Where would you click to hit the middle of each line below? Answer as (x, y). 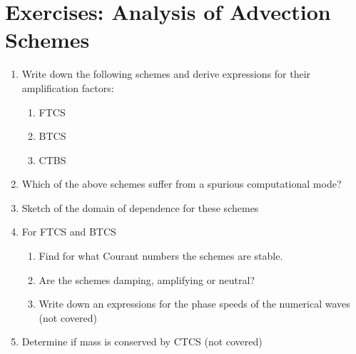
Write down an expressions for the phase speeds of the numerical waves (194, 304)
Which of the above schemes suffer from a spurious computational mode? (182, 184)
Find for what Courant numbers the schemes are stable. (161, 256)
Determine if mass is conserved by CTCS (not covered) (142, 342)
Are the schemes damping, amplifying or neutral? (147, 279)
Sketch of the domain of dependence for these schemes (140, 207)
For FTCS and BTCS (69, 232)
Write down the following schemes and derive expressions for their (166, 74)
